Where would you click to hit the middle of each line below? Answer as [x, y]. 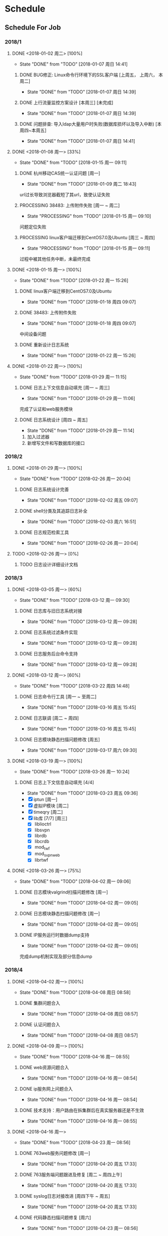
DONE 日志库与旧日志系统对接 [51, 611]
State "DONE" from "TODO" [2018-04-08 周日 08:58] [75, 992]
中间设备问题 [33, 334]
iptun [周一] [45, 800]
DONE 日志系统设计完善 [44, 489]
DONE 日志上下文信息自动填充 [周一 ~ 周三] [65, 387]
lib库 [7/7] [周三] [50, 818]
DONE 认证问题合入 [40, 1024]
